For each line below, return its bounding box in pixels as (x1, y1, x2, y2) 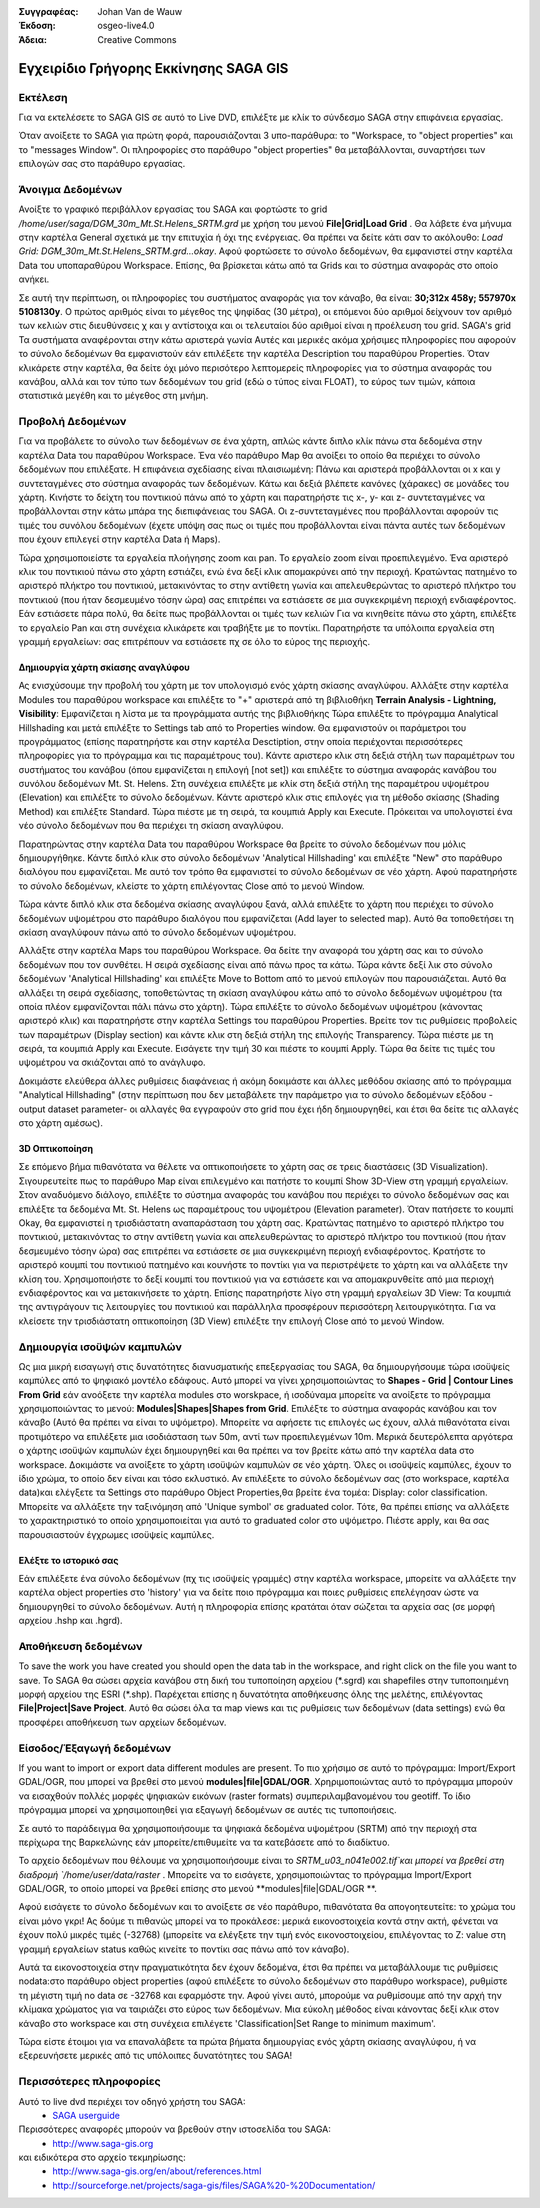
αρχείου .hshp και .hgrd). (18, 1615, 124, 1627)
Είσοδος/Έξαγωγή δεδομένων (18, 1741, 172, 1755)
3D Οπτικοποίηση (18, 1143, 94, 1155)
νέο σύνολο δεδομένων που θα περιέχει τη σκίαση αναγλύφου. (18, 820, 284, 832)
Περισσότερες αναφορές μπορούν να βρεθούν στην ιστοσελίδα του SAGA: (18, 2123, 332, 2135)
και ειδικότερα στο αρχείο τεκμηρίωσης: (18, 2151, 187, 2164)
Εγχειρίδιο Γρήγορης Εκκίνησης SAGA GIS (18, 60, 289, 77)
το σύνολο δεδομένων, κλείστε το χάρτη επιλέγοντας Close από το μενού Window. (18, 880, 365, 892)
